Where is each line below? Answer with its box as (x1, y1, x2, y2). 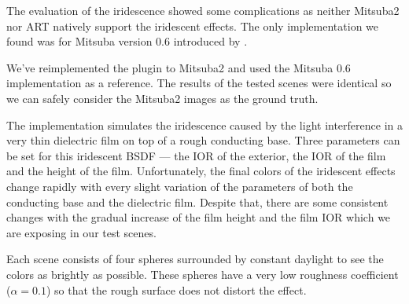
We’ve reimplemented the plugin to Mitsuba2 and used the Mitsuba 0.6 (6, 59, 351, 75)
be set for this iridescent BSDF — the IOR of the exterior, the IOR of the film (6, 147, 386, 163)
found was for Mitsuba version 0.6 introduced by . (6, 33, 248, 49)
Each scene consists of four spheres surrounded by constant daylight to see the (6, 251, 384, 267)
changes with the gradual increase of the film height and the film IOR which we (6, 209, 391, 225)
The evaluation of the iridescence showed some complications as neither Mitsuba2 (6, 2, 400, 18)
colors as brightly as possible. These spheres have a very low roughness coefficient (6, 266, 399, 282)
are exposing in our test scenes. (6, 224, 157, 240)
